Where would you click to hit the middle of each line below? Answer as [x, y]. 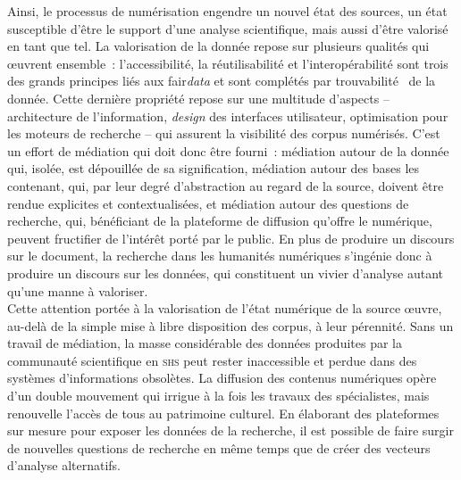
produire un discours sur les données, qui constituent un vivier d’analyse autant [226, 273]
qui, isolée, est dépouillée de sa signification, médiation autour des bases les [214, 168]
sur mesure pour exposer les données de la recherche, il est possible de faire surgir [230, 430]
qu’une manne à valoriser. [78, 290]
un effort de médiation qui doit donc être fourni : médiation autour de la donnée [228, 150]
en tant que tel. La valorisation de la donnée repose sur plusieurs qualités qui [218, 46]
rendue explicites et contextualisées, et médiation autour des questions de [208, 203]
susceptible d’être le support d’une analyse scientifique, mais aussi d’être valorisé [228, 28]
